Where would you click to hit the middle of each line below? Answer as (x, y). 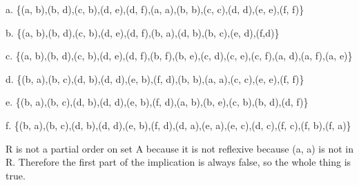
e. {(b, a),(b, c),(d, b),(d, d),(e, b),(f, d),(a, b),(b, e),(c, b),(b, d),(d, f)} (157, 102)
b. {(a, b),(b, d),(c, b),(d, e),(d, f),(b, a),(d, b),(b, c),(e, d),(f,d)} (143, 32)
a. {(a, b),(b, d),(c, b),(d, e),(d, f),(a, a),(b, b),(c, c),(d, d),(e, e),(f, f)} (155, 9)
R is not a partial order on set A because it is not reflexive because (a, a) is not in (179, 148)
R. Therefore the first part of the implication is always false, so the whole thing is (178, 162)
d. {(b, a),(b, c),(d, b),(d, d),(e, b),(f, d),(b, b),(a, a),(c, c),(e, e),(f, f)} (155, 78)
